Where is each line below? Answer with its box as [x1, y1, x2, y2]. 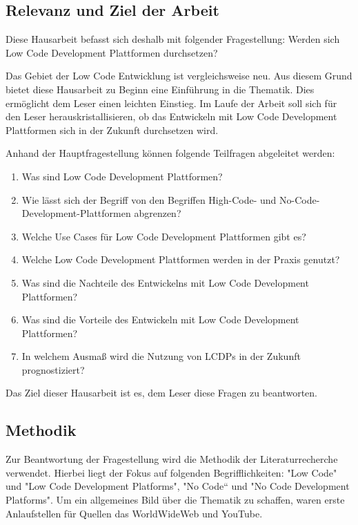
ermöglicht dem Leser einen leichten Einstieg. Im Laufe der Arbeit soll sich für [6, 95, 337, 110]
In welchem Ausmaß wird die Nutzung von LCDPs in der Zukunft [21, 349, 301, 363]
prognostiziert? [21, 362, 85, 376]
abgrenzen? [134, 206, 181, 220]
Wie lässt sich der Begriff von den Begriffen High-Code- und [21, 192, 277, 207]
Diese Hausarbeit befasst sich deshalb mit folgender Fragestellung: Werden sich [6, 32, 340, 46]
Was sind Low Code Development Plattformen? [21, 169, 223, 183]
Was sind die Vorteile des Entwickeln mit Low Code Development [21, 312, 299, 327]
